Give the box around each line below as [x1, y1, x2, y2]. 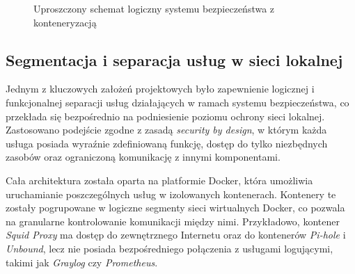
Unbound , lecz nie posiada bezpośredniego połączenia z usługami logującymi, [6, 241, 333, 255]
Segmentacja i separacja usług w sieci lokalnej [6, 49, 343, 70]
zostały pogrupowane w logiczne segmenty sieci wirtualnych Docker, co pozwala [6, 200, 345, 215]
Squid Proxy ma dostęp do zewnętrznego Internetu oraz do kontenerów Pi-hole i [6, 227, 346, 242]
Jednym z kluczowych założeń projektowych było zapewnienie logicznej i [6, 81, 315, 96]
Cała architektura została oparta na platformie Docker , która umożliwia [6, 172, 313, 187]
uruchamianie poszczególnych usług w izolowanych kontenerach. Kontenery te [6, 186, 336, 201]
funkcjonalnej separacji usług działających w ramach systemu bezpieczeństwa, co [6, 95, 349, 109]
